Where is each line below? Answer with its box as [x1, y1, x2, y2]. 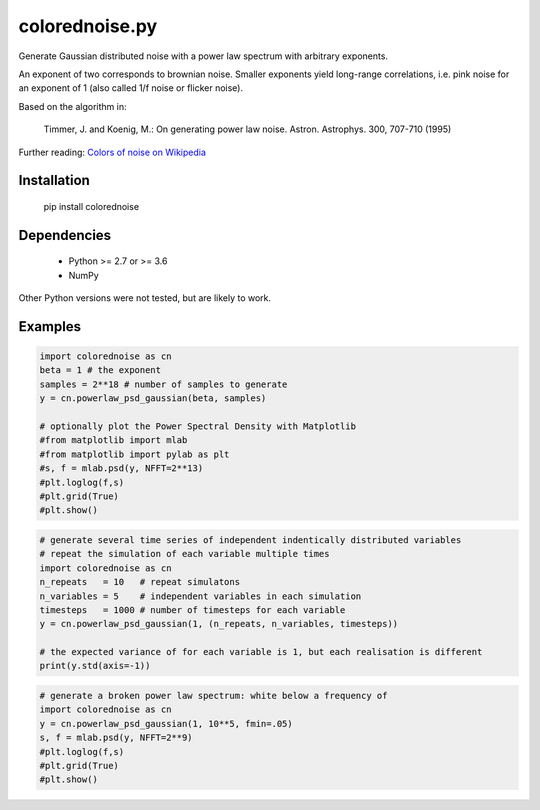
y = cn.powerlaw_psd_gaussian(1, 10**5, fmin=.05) [39, 718, 294, 729]
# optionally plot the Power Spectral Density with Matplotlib [39, 421, 357, 432]
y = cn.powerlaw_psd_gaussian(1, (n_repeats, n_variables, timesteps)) [39, 618, 399, 630]
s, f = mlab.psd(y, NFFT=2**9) [39, 732, 194, 744]
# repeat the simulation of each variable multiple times [39, 548, 330, 560]
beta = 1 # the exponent [39, 365, 162, 376]
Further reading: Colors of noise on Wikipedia [18, 146, 207, 158]
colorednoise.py [18, 15, 158, 37]
